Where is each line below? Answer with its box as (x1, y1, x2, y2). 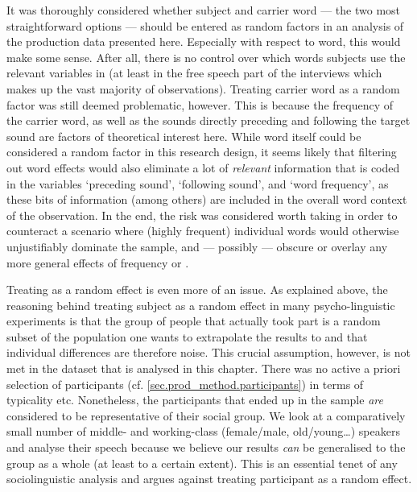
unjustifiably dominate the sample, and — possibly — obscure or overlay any (6, 238, 388, 254)
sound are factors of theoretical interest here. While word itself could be (6, 127, 361, 144)
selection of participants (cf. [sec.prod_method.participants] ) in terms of (6, 375, 364, 392)
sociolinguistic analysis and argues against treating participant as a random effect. (6, 470, 412, 487)
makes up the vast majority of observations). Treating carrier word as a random (6, 80, 400, 97)
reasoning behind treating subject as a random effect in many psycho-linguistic (6, 296, 395, 313)
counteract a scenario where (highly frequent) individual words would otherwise (6, 222, 399, 239)
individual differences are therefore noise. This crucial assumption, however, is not (6, 344, 411, 361)
